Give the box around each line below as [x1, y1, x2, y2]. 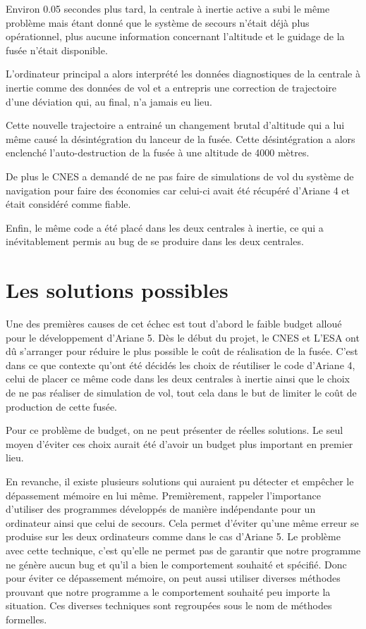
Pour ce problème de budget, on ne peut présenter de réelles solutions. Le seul [6, 423, 343, 437]
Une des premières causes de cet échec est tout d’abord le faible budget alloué [6, 316, 342, 331]
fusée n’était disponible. [6, 42, 108, 57]
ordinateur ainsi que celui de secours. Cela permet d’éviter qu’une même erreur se [6, 515, 359, 530]
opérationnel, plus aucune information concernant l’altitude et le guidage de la [6, 29, 345, 44]
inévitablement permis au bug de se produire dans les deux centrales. [6, 234, 304, 249]
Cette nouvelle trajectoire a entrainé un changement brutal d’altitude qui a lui [6, 118, 345, 132]
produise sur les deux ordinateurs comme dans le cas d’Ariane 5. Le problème [6, 529, 341, 544]
